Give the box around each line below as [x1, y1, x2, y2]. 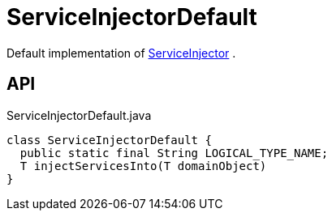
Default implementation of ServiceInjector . [6, 45, 236, 60]
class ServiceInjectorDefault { [6, 133, 212, 147]
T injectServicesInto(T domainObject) [19, 159, 267, 172]
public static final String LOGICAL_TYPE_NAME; [19, 146, 329, 160]
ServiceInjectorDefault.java [6, 108, 152, 122]
